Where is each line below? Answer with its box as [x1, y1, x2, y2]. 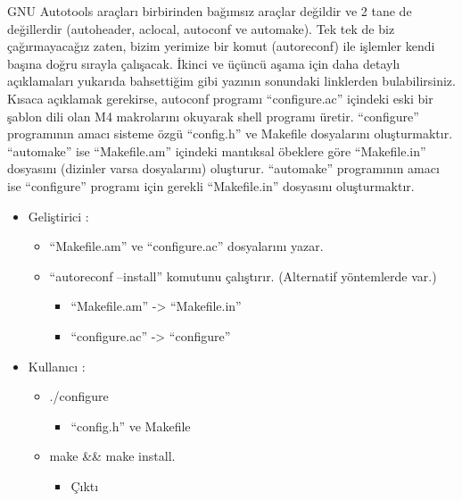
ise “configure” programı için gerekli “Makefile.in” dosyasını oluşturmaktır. [7, 176, 415, 195]
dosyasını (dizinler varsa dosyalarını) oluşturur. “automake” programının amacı [7, 159, 440, 178]
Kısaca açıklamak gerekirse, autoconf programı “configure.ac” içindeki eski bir [7, 88, 433, 107]
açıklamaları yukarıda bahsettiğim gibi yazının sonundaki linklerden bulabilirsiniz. [7, 71, 456, 90]
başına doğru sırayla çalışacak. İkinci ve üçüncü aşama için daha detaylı [7, 54, 400, 72]
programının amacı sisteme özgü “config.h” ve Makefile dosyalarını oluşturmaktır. [7, 124, 453, 143]
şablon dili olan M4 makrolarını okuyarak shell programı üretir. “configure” [7, 106, 419, 125]
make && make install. [49, 447, 176, 465]
